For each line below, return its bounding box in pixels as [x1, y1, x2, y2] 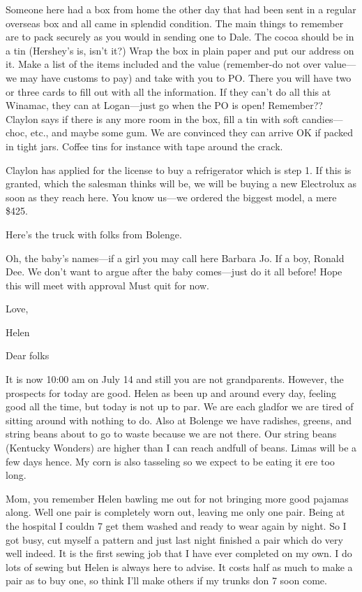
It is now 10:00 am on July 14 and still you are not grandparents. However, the [6, 372, 344, 387]
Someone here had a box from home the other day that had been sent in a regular [6, 2, 356, 16]
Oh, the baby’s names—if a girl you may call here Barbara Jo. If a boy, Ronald [6, 250, 345, 265]
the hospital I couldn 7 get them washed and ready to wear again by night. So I [6, 519, 347, 533]
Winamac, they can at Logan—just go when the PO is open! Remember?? [6, 98, 323, 113]
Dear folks [6, 348, 50, 363]
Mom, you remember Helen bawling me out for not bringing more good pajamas [6, 491, 349, 505]
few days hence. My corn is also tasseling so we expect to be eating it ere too [6, 454, 335, 468]
